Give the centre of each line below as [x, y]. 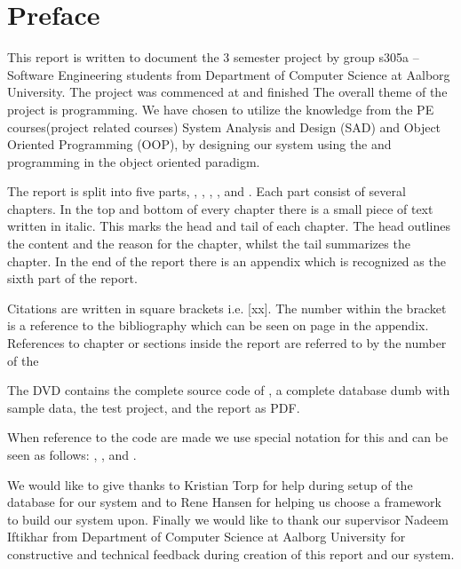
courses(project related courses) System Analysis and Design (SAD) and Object [224, 126]
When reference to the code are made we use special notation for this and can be [228, 437]
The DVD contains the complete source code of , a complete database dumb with [229, 390]
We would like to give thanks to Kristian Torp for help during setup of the [210, 484]
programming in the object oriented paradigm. [134, 161]
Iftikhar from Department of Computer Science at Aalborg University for [207, 537]
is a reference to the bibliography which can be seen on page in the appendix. [218, 325]
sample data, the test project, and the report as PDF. [154, 407]
